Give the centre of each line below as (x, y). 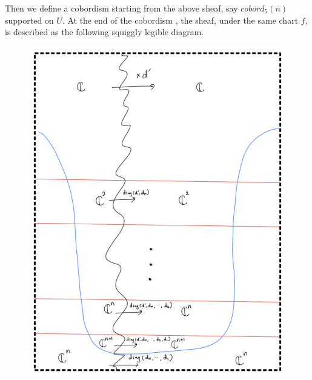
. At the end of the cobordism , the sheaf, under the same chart (180, 20)
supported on (29, 20)
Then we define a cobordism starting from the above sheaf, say (121, 8)
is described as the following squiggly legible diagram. (105, 32)
